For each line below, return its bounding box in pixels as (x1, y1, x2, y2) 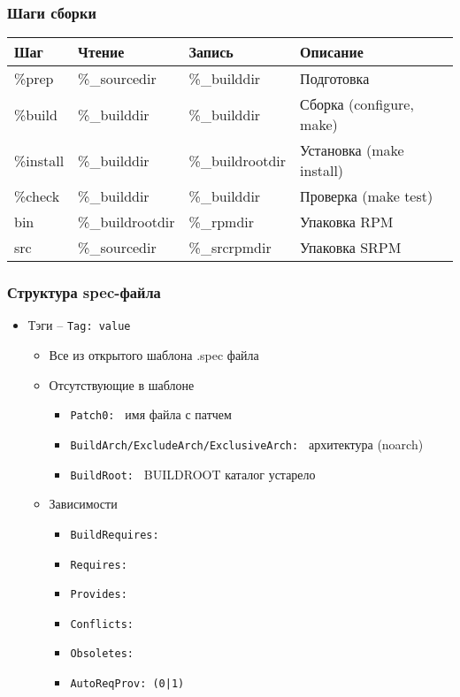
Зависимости (49, 494, 118, 513)
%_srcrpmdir (188, 237, 272, 258)
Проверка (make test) (300, 186, 433, 207)
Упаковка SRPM (300, 237, 402, 258)
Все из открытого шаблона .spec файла (49, 346, 259, 364)
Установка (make (300, 140, 404, 161)
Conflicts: (70, 617, 134, 631)
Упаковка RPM (300, 211, 394, 233)
